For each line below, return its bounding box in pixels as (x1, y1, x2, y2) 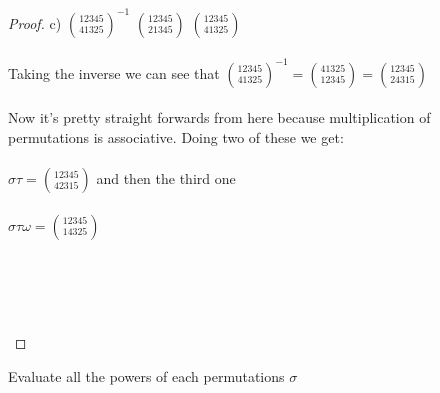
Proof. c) (8, 12, 62, 33)
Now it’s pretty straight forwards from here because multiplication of (8, 107, 431, 128)
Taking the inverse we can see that (8, 62, 220, 83)
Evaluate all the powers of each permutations (8, 365, 285, 386)
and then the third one (96, 167, 236, 188)
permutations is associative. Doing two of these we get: (8, 126, 344, 147)
